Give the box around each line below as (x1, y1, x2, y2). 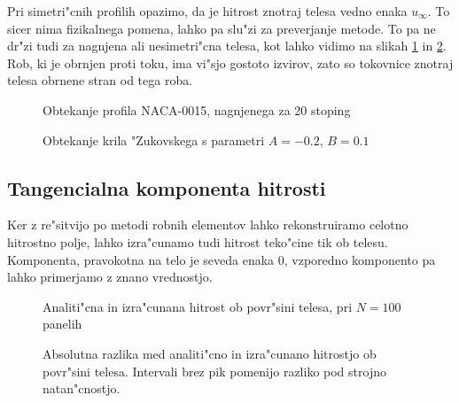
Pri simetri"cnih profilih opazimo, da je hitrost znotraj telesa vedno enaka (7, 2, 408, 19)
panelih (43, 314, 82, 333)
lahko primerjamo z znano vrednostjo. (7, 267, 213, 286)
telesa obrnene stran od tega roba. (7, 71, 193, 89)
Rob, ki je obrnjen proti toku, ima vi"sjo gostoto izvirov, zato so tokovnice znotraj (7, 53, 454, 72)
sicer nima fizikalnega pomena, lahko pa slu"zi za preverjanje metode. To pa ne (7, 19, 436, 37)
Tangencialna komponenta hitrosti (7, 174, 326, 201)
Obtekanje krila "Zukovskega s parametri (43, 130, 265, 149)
